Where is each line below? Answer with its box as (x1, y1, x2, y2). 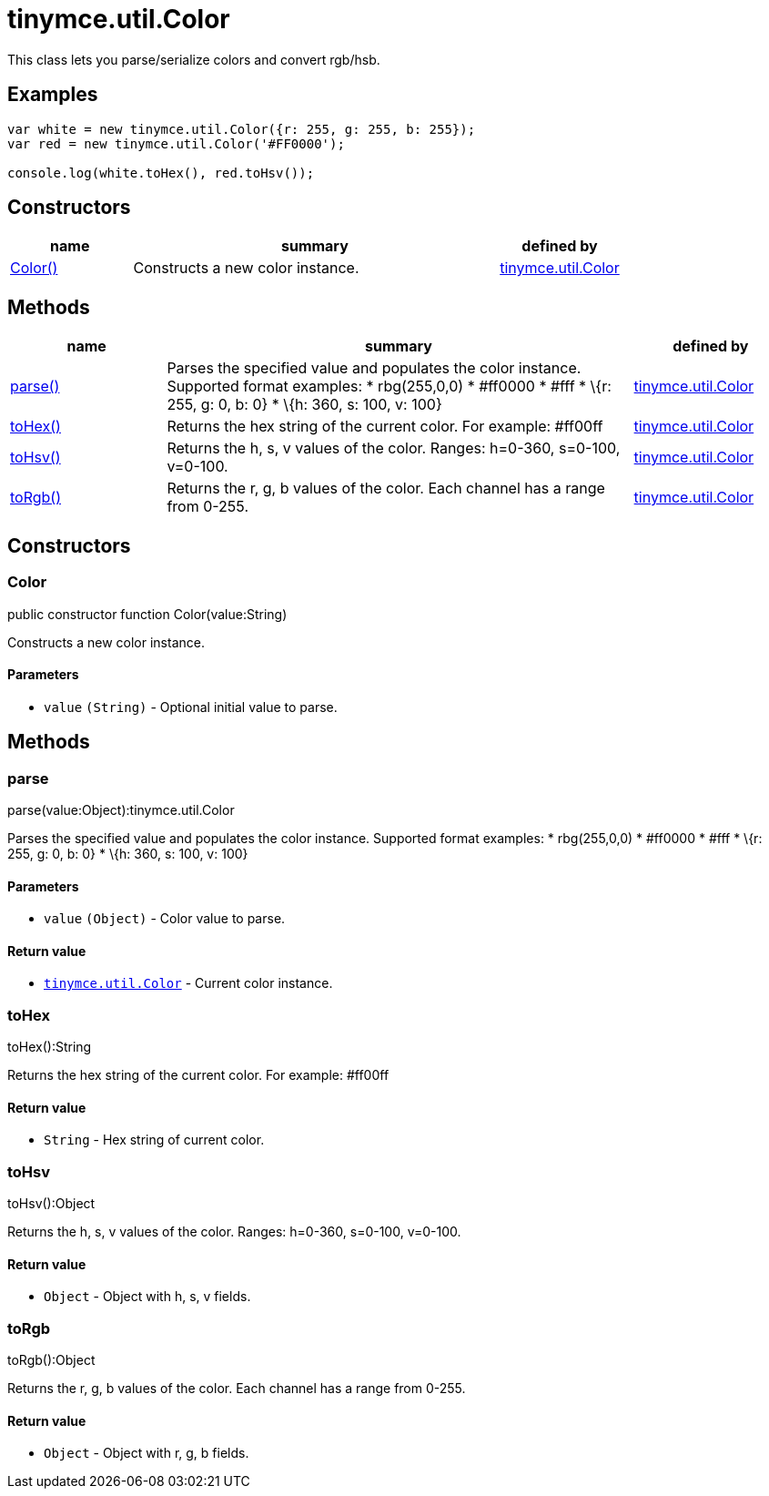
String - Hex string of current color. (44, 1132, 265, 1148)
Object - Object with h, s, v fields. (44, 1288, 251, 1305)
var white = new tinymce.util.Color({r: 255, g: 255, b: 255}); (7, 121, 476, 137)
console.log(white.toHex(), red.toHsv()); (7, 165, 315, 180)
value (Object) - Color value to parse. (44, 911, 286, 927)
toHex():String (7, 1039, 92, 1055)
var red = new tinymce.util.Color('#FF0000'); (7, 136, 345, 151)
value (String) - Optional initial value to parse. (44, 698, 338, 715)
